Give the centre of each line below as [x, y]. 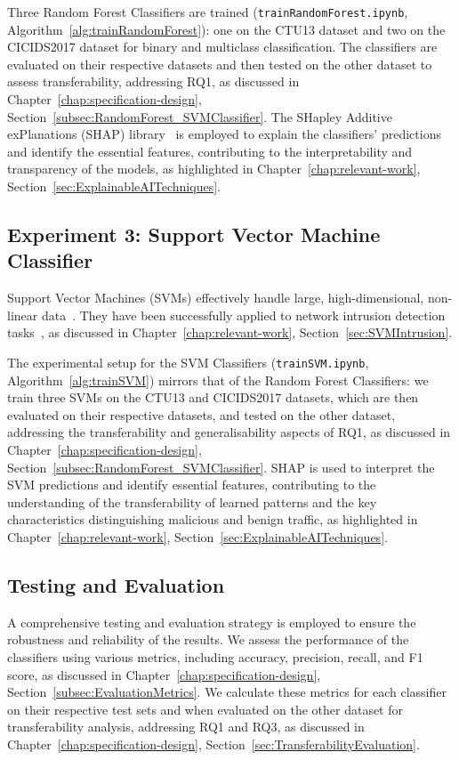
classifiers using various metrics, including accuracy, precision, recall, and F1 [215, 656]
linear [23, 315]
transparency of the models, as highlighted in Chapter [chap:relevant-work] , [214, 169]
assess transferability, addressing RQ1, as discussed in [153, 81]
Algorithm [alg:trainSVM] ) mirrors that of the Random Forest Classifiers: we [218, 380]
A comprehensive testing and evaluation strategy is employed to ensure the [212, 622]
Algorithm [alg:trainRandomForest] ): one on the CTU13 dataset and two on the [226, 29]
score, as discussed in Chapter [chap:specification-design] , [164, 674]
